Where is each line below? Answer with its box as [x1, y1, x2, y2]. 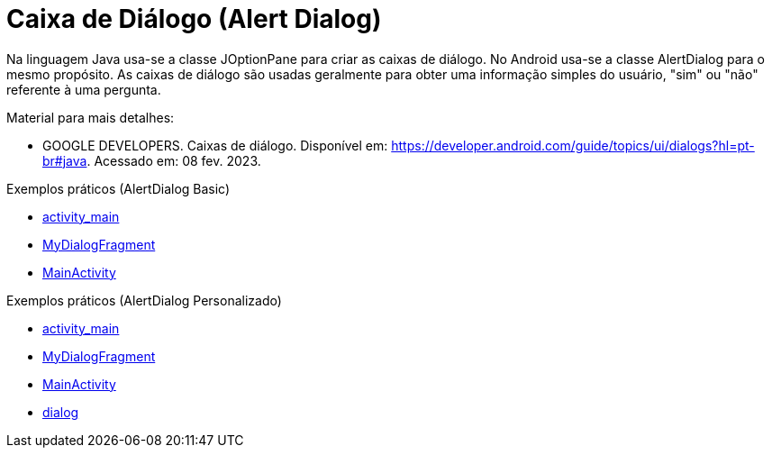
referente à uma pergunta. [6, 81, 161, 97]
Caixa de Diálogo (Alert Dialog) [6, 4, 382, 34]
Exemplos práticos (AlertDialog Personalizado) [6, 292, 282, 308]
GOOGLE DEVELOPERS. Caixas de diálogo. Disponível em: [42, 137, 388, 153]
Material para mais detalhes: [6, 109, 175, 125]
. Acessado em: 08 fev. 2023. [86, 152, 261, 168]
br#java [42, 152, 87, 168]
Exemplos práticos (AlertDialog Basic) [6, 180, 231, 196]
